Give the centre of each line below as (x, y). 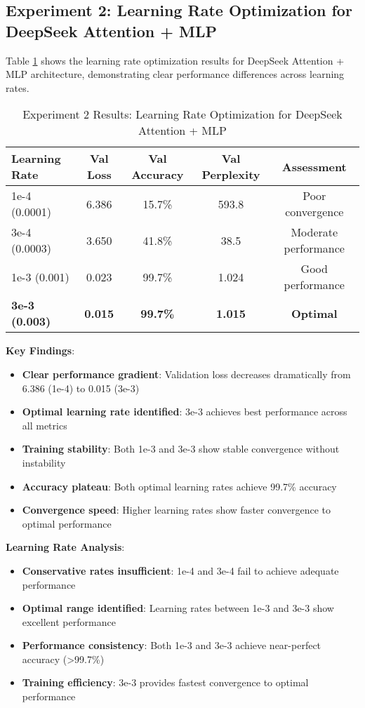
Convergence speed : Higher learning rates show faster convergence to (177, 510)
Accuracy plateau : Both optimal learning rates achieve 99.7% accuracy (179, 486)
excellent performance (69, 621)
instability (44, 462)
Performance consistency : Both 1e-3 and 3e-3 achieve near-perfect (172, 645)
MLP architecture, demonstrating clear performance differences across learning (175, 74)
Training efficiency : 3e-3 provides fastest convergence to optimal (165, 682)
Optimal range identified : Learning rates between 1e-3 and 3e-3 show (178, 608)
